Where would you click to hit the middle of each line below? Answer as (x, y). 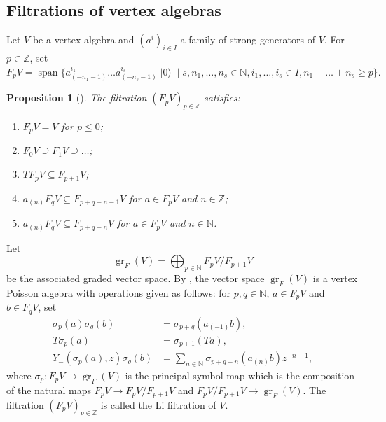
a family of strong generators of (248, 40)
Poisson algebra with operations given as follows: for (118, 292)
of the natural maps (49, 389)
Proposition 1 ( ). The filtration (77, 98)
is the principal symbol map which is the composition (240, 375)
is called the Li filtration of (158, 404)
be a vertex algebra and (83, 40)
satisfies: (222, 98)
